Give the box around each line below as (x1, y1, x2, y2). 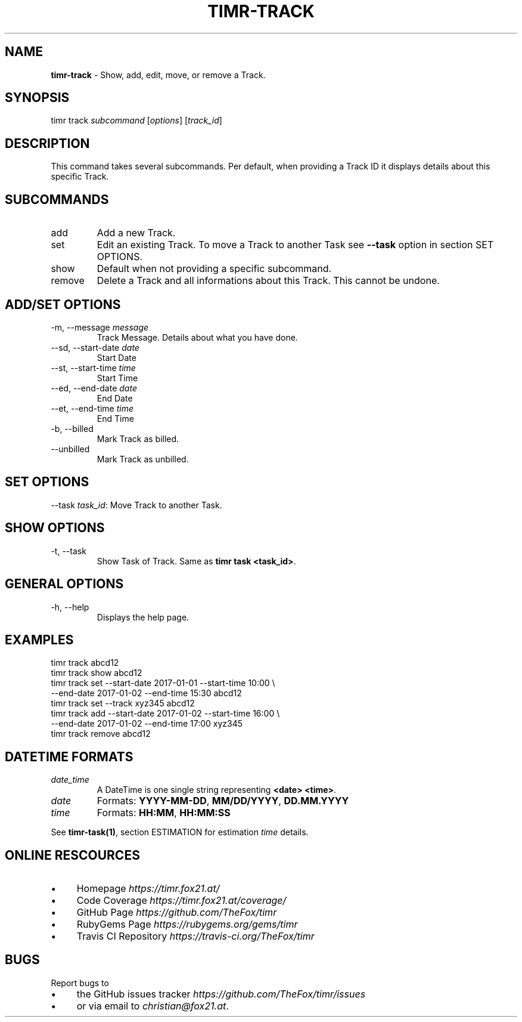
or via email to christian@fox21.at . (76, 999, 229, 1012)
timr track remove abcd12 (51, 728, 151, 739)
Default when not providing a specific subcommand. (97, 263, 332, 275)
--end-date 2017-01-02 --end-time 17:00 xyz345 (51, 718, 243, 729)
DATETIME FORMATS (5, 749, 133, 764)
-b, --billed (51, 423, 94, 434)
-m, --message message (51, 322, 149, 332)
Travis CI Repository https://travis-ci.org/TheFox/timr (76, 930, 315, 943)
